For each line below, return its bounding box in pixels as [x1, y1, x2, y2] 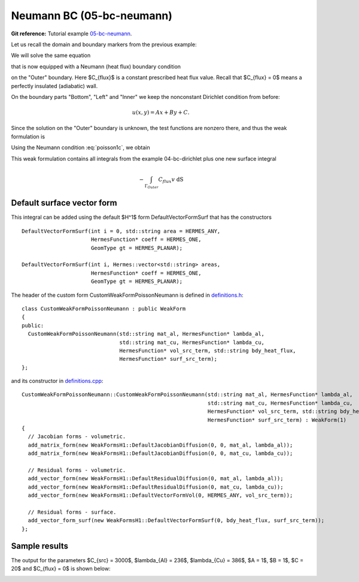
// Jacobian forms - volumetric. [28, 433, 126, 440]
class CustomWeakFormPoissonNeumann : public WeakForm [22, 305, 186, 312]
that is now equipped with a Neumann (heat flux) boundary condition [11, 63, 181, 70]
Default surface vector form [11, 198, 117, 208]
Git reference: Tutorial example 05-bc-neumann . [11, 30, 132, 37]
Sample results [11, 541, 69, 551]
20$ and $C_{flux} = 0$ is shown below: [11, 565, 111, 572]
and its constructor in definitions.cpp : [11, 378, 104, 385]
